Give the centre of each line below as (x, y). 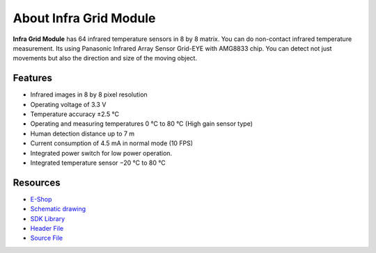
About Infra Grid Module (84, 18)
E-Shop (41, 199)
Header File (47, 229)
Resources (37, 182)
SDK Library (48, 218)
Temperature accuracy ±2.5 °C (75, 114)
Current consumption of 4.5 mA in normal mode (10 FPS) (112, 143)
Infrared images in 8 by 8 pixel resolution (89, 95)
